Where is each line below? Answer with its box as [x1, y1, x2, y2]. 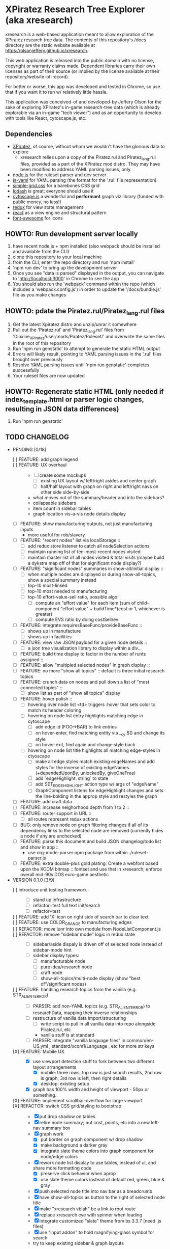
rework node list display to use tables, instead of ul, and [39, 1160, 156, 1166]
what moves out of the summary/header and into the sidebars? [32, 494, 164, 500]
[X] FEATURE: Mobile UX [12, 1048, 64, 1054]
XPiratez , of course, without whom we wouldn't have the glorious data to [12, 143, 165, 149]
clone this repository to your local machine [12, 254, 103, 260]
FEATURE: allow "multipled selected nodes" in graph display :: [20, 662, 150, 668]
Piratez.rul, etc [40, 1026, 71, 1033]
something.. [32, 1092, 58, 1098]
